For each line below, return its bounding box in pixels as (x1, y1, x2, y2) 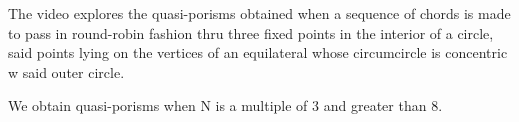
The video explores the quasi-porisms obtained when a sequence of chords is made (8, 3, 511, 23)
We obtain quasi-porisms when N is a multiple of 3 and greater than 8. (8, 95, 443, 116)
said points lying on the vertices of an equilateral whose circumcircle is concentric (8, 42, 508, 63)
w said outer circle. (8, 61, 125, 82)
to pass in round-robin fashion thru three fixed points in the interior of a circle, (8, 22, 494, 43)
